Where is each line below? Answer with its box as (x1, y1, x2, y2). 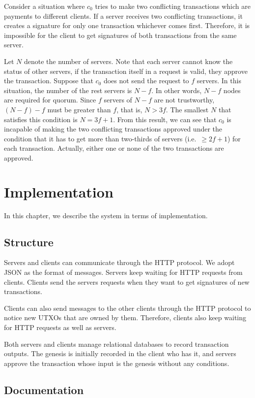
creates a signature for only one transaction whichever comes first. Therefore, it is (4, 20, 250, 31)
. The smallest (166, 104, 209, 114)
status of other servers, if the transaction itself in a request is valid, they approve (4, 66, 248, 76)
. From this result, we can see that (113, 114, 217, 124)
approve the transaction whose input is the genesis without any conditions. (4, 358, 229, 368)
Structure (4, 234, 54, 249)
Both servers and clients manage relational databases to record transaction (4, 338, 229, 349)
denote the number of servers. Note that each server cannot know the (24, 56, 233, 66)
